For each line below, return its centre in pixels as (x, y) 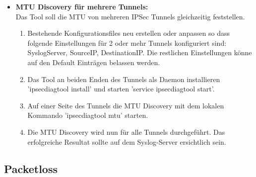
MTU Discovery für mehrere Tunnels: (82, 6)
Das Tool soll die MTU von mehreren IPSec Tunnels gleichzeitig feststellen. (130, 16)
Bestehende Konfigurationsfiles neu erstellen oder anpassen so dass (128, 33)
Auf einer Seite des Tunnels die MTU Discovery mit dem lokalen (126, 105)
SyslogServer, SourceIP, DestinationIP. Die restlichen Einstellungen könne (140, 52)
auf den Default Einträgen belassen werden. (94, 62)
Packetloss (31, 168)
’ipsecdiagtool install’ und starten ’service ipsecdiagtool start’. (121, 89)
